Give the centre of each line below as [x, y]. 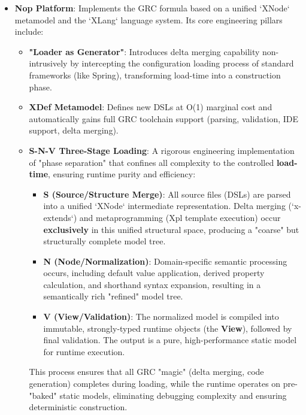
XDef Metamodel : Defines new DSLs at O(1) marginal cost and [151, 107]
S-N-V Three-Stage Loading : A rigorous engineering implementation [162, 150]
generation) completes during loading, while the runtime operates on [155, 384]
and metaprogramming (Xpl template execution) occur [180, 217]
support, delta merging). [74, 130]
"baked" [43, 395]
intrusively [48, 63]
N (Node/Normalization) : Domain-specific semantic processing [165, 261]
